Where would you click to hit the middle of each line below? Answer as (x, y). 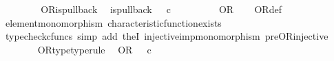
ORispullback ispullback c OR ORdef (161, 9)
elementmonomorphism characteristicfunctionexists (113, 22)
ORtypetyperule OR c (94, 49)
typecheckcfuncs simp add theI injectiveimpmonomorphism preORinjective (167, 36)
